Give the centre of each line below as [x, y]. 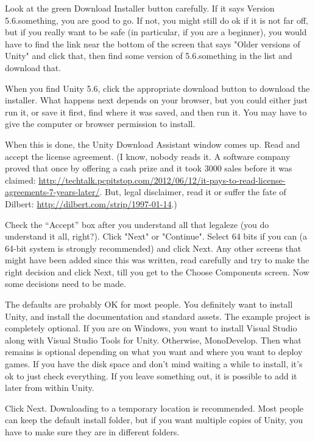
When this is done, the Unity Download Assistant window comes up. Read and [153, 144]
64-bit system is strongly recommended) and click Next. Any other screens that [153, 248]
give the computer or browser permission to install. [100, 124]
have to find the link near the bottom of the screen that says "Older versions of [153, 43]
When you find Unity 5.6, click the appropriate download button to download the [157, 88]
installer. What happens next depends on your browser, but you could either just [156, 100]
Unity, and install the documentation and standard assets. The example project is [158, 316]
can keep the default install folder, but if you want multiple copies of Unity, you [154, 420]
